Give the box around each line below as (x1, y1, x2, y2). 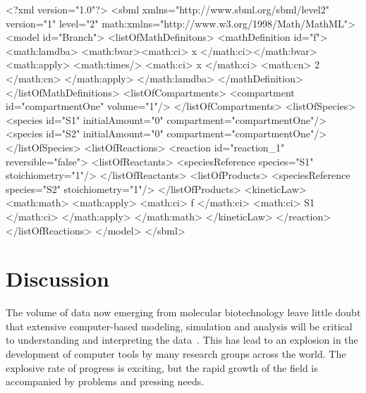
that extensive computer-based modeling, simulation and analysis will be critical (6, 318, 353, 333)
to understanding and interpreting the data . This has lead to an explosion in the (6, 332, 358, 347)
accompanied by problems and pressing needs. (6, 374, 205, 389)
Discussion (6, 264, 109, 293)
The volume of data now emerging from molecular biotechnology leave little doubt (6, 305, 361, 320)
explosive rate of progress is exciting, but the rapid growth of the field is (6, 360, 318, 375)
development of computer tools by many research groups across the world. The (6, 347, 346, 361)
